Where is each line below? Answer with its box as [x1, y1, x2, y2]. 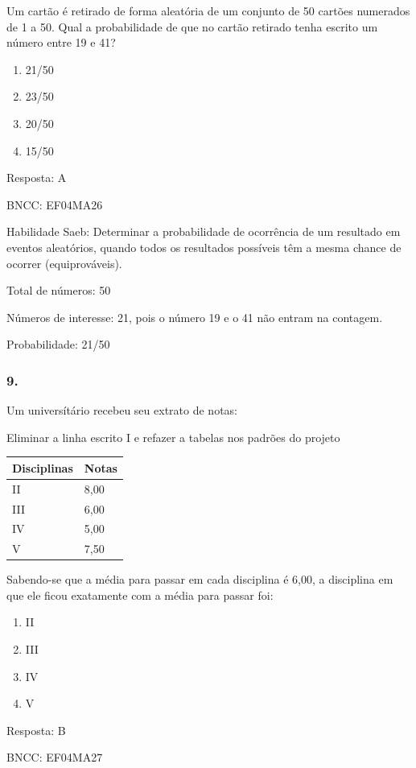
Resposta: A [6, 169, 67, 186]
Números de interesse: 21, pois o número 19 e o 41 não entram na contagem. [6, 308, 383, 325]
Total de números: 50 [6, 282, 111, 299]
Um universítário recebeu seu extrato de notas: [6, 402, 237, 419]
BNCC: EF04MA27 [6, 749, 103, 766]
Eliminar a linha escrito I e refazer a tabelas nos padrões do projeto [6, 428, 340, 445]
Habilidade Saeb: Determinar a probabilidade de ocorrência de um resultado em [6, 223, 401, 240]
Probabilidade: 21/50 [6, 336, 110, 353]
